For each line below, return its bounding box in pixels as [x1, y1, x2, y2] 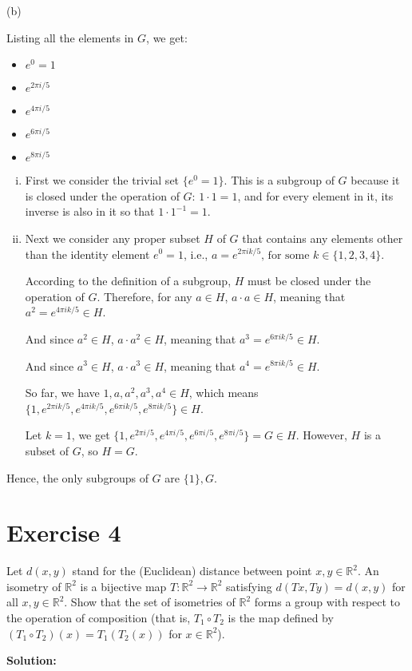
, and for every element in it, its [237, 187, 394, 204]
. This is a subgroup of [224, 172, 335, 189]
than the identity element [25, 245, 150, 262]
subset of [25, 442, 69, 459]
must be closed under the [248, 272, 371, 289]
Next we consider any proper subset [25, 229, 200, 246]
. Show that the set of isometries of [64, 594, 236, 610]
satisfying [226, 578, 272, 594]
